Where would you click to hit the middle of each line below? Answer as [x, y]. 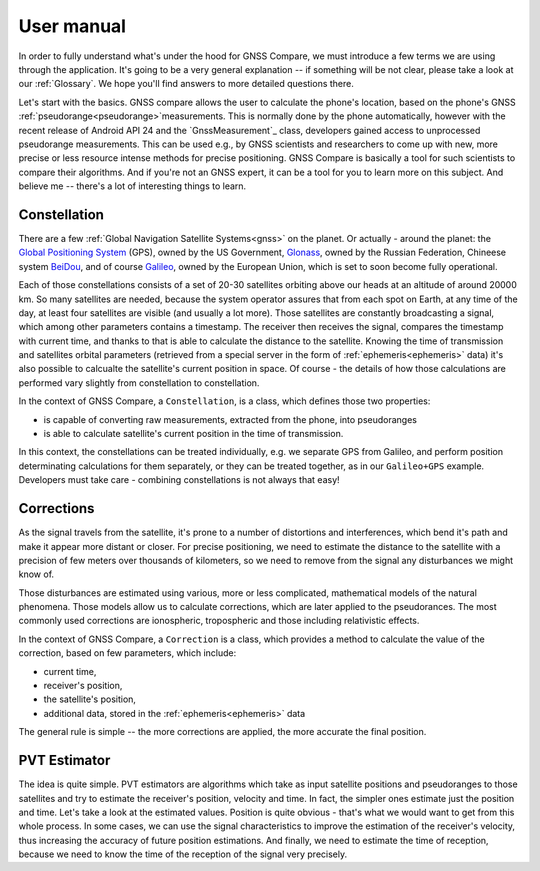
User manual [72, 26]
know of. [36, 574]
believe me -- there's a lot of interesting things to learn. [132, 186]
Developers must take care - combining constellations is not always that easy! [179, 480]
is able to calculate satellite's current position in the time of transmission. [193, 434]
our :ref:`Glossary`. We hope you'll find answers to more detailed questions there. [186, 84]
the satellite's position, [90, 699]
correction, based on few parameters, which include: [127, 653]
